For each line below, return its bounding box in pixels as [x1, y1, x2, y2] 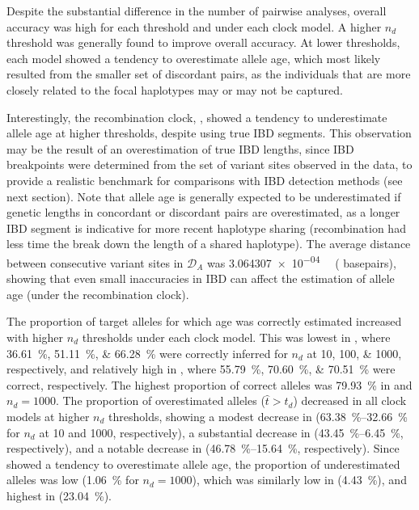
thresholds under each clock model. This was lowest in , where [82, 328, 391, 345]
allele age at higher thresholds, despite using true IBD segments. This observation [6, 124, 412, 141]
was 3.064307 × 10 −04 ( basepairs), [207, 251, 396, 271]
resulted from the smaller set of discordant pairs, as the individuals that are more [6, 65, 411, 82]
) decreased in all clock [293, 392, 407, 409]
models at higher [6, 407, 90, 424]
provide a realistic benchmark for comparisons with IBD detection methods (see [6, 171, 403, 188]
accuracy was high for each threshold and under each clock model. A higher [6, 18, 382, 35]
